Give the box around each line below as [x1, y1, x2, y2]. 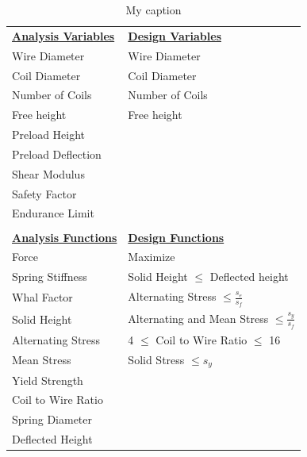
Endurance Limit [12, 205, 94, 221]
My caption [125, 2, 182, 17]
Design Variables [128, 27, 221, 44]
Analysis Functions [12, 228, 117, 245]
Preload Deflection [12, 145, 102, 162]
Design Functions [128, 228, 224, 245]
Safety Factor [12, 185, 77, 202]
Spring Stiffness [12, 268, 87, 285]
